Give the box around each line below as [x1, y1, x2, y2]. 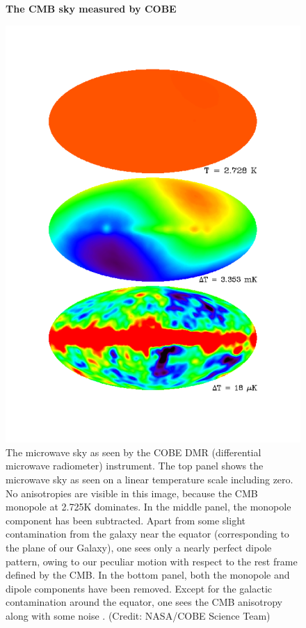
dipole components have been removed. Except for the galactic [6, 581, 272, 595]
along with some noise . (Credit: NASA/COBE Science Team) [6, 609, 271, 622]
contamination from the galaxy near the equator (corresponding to [6, 526, 289, 541]
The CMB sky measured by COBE [6, 1, 177, 15]
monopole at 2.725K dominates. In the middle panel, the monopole [6, 499, 291, 514]
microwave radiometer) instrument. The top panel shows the [6, 458, 264, 473]
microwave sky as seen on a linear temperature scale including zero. [6, 472, 293, 487]
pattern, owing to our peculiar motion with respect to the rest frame [6, 554, 298, 568]
